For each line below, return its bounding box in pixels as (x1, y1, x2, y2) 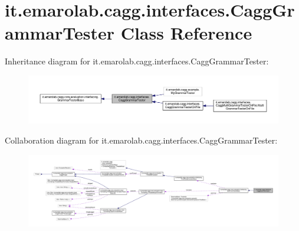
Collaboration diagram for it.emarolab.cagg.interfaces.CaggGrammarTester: (5, 134, 278, 147)
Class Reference (120, 21, 252, 45)
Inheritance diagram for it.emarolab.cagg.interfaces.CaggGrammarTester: (5, 55, 269, 67)
